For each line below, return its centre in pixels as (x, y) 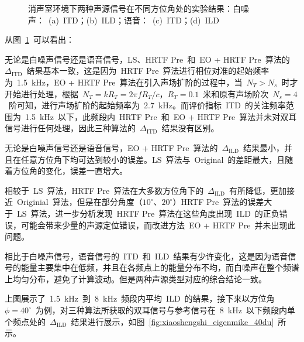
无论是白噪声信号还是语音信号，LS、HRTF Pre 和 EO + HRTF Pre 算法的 (147, 59)
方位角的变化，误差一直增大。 (70, 171)
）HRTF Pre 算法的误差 (218, 202)
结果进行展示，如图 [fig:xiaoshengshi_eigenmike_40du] (172, 321)
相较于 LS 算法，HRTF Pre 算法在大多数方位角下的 (104, 190)
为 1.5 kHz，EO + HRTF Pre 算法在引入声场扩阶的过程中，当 (124, 82)
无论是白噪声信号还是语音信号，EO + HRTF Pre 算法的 (111, 147)
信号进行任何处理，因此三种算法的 (70, 128)
